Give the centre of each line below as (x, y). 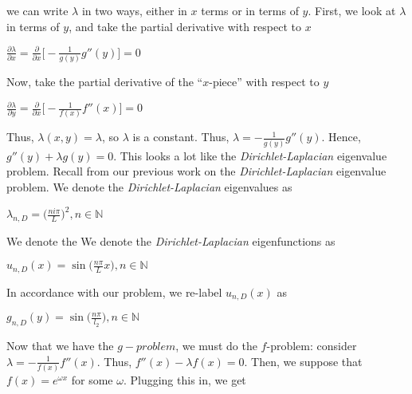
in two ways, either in (134, 10)
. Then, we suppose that (303, 361)
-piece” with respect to (264, 82)
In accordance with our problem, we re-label (114, 292)
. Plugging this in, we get (184, 380)
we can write (37, 10)
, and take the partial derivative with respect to (185, 26)
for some (92, 380)
